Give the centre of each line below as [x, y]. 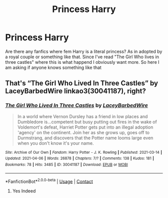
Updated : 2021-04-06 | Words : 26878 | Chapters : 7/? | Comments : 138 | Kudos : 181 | [79, 159]
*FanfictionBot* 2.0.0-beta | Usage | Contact [49, 181]
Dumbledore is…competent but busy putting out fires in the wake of [87, 122]
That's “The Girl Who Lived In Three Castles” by [82, 83]
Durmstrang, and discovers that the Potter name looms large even [85, 138]
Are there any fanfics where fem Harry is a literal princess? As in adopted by [84, 51]
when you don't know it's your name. [55, 143]
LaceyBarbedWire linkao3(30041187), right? [76, 91]
